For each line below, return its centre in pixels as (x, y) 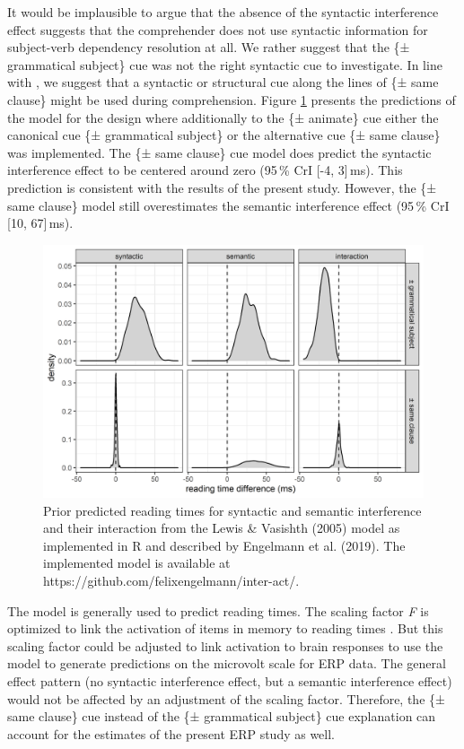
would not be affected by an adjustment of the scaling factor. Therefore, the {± (226, 698)
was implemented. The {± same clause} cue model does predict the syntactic (219, 152)
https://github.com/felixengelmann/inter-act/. (171, 581)
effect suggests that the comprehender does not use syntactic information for (218, 29)
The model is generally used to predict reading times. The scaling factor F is (218, 610)
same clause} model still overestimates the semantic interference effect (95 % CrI (228, 205)
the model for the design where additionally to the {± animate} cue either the (223, 117)
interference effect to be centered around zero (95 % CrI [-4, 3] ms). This (205, 170)
